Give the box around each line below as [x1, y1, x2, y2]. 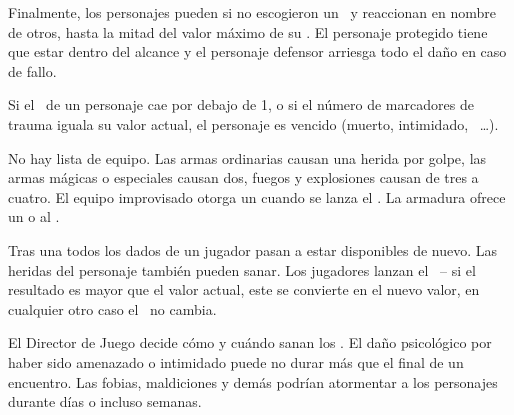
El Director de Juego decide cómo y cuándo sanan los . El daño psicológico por [8, 332, 492, 353]
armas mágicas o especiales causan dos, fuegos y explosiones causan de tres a [8, 167, 479, 188]
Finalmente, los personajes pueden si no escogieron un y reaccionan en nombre [8, 2, 496, 22]
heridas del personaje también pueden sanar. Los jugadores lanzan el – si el [8, 259, 476, 280]
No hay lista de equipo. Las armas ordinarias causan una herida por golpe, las [8, 147, 487, 168]
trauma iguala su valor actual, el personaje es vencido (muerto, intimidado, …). [8, 113, 499, 134]
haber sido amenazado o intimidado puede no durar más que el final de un [8, 351, 464, 372]
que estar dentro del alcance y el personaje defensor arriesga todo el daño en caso [8, 41, 507, 62]
